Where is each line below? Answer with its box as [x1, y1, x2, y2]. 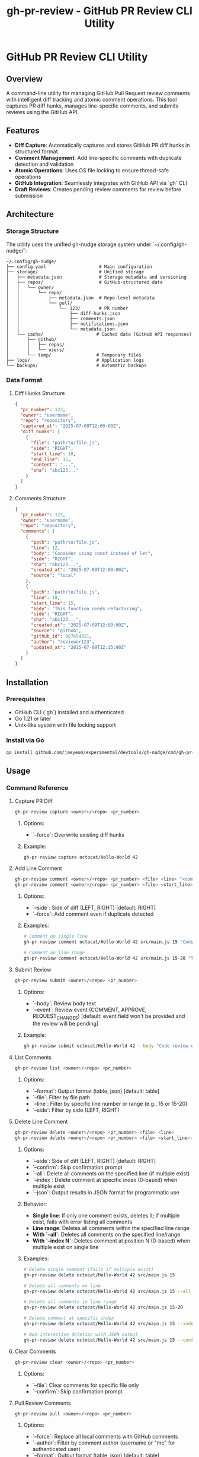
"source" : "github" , [30, 628, 82, 634]
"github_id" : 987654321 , [30, 633, 92, 639]
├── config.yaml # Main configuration [6, 263, 152, 270]
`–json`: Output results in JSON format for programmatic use [32, 1188, 179, 1196]
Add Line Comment [14, 865, 62, 872]
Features [6, 126, 40, 136]
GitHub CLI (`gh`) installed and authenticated [14, 708, 124, 715]
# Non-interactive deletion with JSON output [23, 1331, 138, 1338]
